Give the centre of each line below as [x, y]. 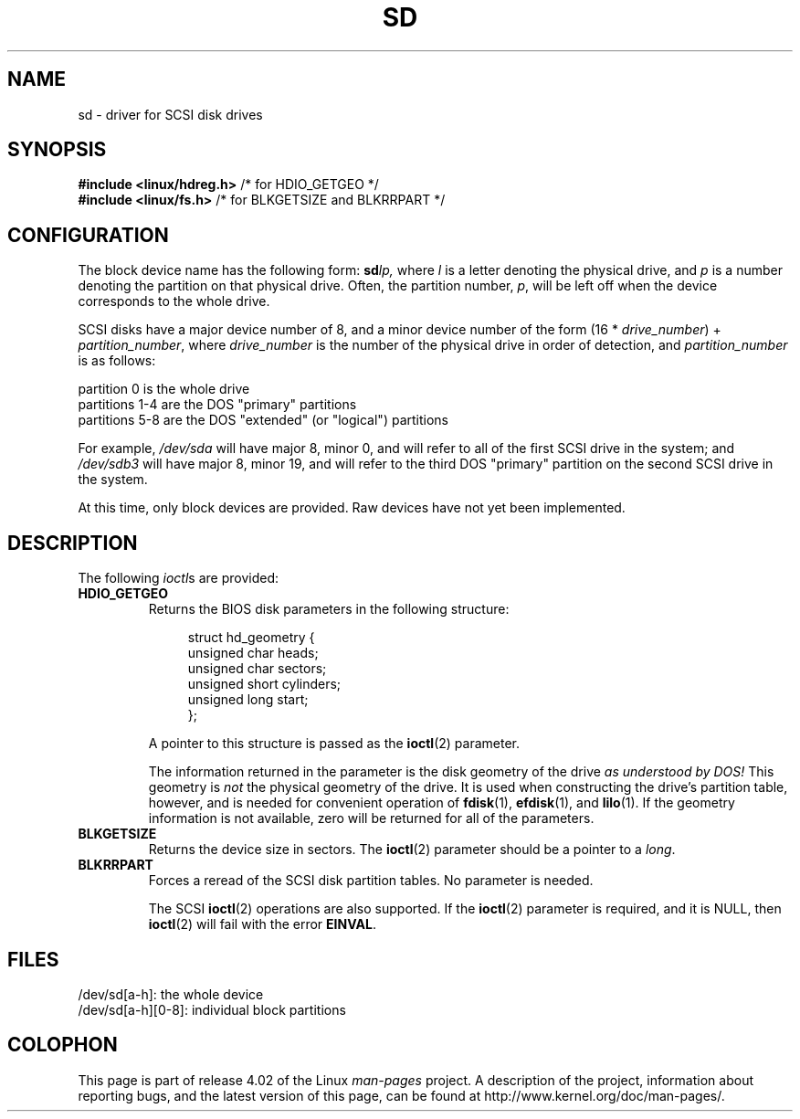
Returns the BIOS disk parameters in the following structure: [329, 609]
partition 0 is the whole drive [164, 389]
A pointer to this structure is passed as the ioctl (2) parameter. [334, 744]
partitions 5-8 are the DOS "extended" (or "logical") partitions [263, 420]
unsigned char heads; [253, 653]
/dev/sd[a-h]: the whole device [171, 994]
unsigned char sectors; [257, 669]
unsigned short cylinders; [264, 684]
